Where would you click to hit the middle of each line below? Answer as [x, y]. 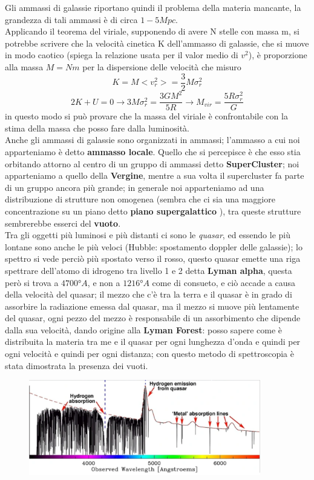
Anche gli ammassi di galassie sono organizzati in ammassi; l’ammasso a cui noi [152, 140]
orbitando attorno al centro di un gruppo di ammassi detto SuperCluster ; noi [152, 163]
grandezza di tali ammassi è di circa [71, 19]
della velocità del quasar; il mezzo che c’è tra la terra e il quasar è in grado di [149, 294]
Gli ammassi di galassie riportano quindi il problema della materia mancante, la [153, 7]
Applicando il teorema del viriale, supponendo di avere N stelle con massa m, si [152, 31]
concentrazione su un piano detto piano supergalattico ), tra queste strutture [153, 211]
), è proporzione [278, 55]
